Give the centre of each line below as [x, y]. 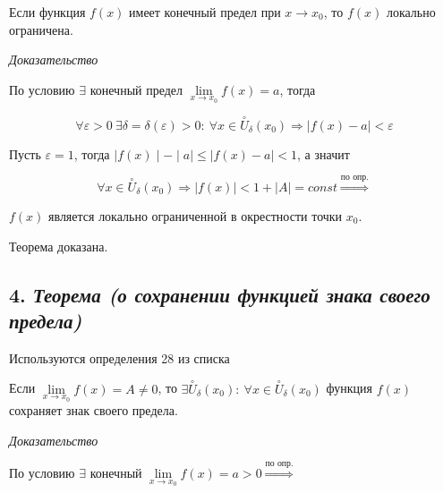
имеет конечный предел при [205, 12]
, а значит [324, 153]
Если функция [47, 12]
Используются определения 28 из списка [119, 357]
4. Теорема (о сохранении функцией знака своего [220, 294]
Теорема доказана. [59, 246]
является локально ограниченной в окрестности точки [196, 216]
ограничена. [41, 29]
